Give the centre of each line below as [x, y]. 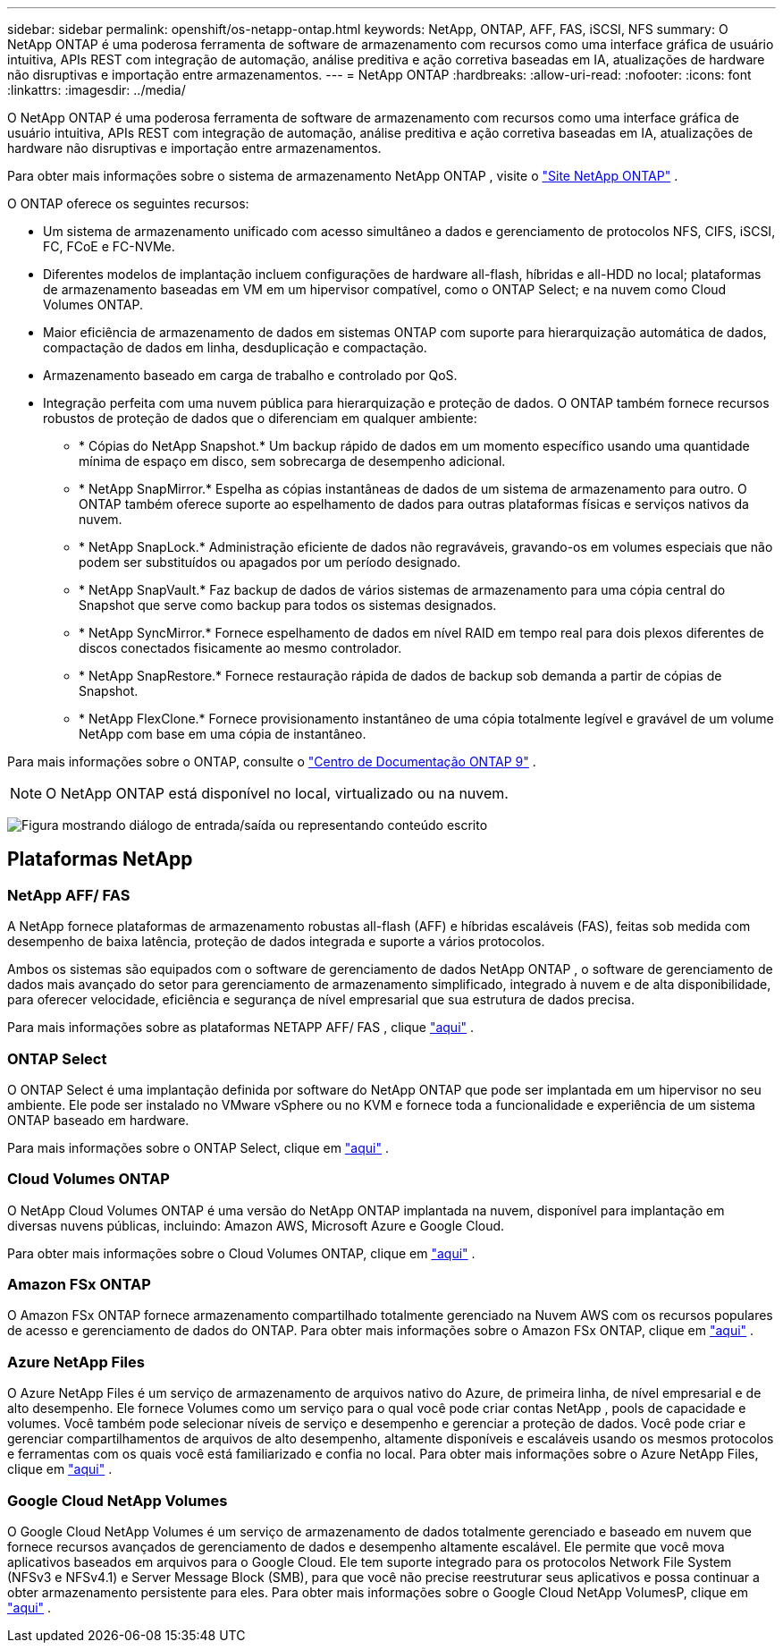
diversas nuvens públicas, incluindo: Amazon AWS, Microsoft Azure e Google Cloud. [256, 1225]
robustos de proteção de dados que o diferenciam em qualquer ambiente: [260, 418]
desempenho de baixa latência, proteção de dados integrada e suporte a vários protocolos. [276, 942]
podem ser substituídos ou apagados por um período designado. [270, 562]
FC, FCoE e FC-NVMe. [109, 246]
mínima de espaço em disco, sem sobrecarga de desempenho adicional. [292, 461]
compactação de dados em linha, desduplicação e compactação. [235, 347]
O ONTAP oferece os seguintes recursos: [128, 203]
